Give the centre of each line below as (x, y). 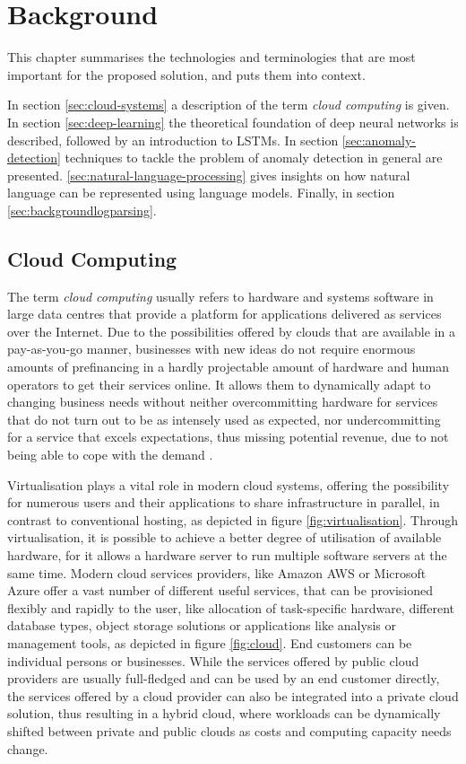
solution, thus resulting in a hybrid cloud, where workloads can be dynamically (224, 713)
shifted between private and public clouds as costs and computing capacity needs (229, 730)
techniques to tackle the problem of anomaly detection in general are (254, 158)
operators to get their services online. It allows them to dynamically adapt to (219, 384)
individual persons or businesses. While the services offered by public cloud (213, 660)
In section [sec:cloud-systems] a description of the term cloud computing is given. (229, 105)
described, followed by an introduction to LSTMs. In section (173, 140)
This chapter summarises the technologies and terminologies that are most (211, 57)
